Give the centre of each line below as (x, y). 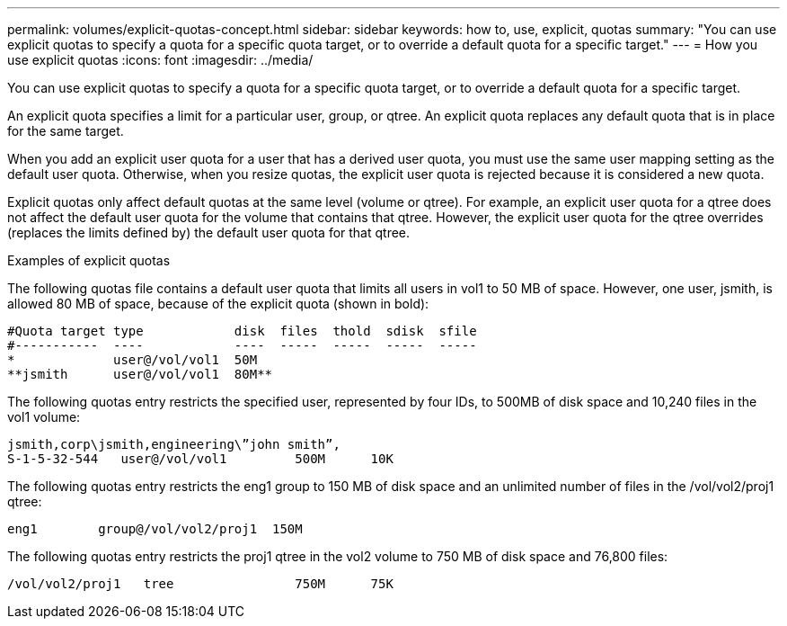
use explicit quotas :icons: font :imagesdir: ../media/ (160, 60)
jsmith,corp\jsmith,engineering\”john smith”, (174, 444)
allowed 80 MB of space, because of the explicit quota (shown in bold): (218, 304)
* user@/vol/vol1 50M (133, 360)
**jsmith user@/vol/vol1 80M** (140, 374)
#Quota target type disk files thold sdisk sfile (242, 331)
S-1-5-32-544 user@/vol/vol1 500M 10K (200, 459)
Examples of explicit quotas (89, 260)
